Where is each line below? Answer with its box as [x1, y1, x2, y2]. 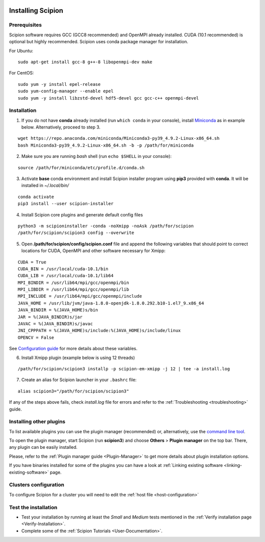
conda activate [18, 194, 54, 200]
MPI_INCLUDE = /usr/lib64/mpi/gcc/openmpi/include [18, 293, 142, 299]
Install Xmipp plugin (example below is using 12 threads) [21, 355, 135, 361]
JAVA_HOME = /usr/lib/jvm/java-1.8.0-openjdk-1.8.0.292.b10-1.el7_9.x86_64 [18, 300, 204, 306]
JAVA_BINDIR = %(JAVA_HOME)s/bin [18, 307, 98, 313]
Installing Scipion [9, 6, 63, 15]
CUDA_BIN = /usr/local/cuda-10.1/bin [18, 266, 109, 272]
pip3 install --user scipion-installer [18, 201, 114, 206]
